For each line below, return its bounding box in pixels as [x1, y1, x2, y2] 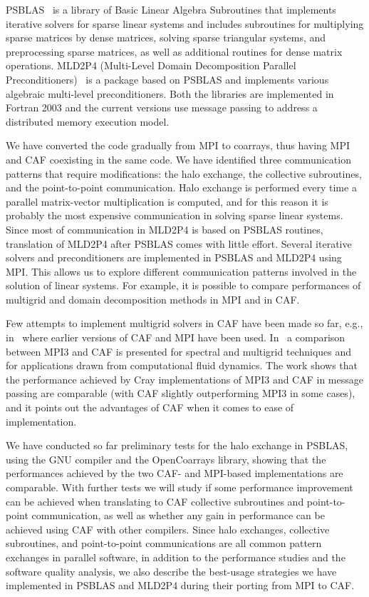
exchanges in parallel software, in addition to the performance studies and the [6, 549, 345, 564]
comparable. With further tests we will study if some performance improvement [6, 480, 353, 494]
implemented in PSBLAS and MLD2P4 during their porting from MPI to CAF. [6, 578, 355, 593]
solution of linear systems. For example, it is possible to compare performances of [6, 278, 361, 293]
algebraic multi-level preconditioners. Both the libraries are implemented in [6, 86, 334, 101]
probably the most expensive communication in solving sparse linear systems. [6, 208, 343, 223]
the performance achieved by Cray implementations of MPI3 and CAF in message [6, 371, 363, 386]
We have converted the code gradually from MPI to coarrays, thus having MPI [6, 138, 350, 153]
